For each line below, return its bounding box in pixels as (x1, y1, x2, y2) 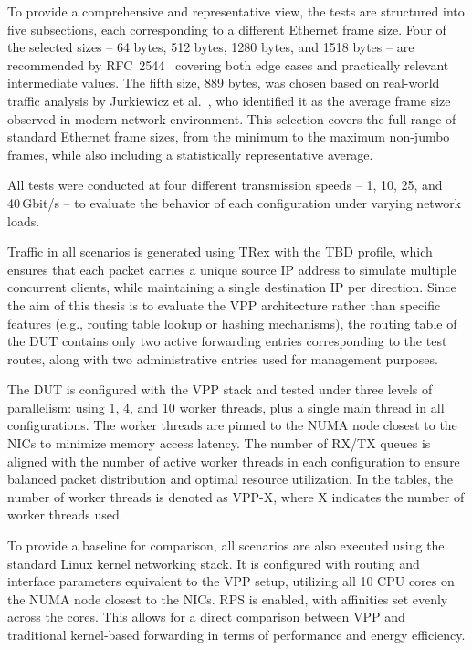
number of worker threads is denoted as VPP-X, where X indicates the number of (7, 487, 465, 506)
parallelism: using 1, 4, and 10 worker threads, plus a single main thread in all (7, 397, 445, 416)
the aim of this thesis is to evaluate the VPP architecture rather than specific (7, 295, 441, 314)
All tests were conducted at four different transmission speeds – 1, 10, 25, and (7, 175, 443, 194)
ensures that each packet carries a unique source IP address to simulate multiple (7, 259, 456, 278)
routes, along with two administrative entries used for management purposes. (7, 349, 438, 368)
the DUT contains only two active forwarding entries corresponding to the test (7, 331, 447, 351)
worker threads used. (7, 505, 123, 524)
